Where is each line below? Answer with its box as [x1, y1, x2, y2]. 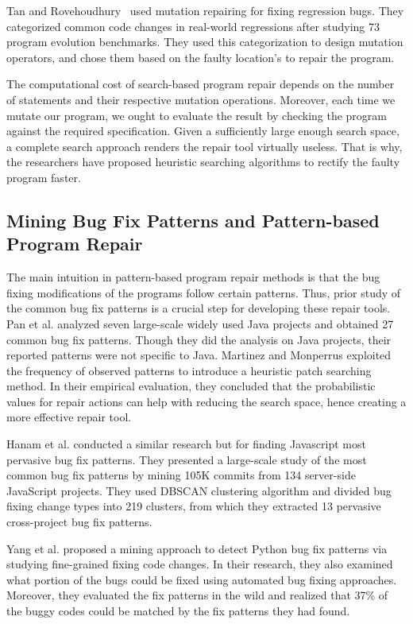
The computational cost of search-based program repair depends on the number [6, 76, 395, 92]
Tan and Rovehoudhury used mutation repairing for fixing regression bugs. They [6, 2, 404, 18]
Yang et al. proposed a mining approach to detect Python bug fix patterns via [6, 540, 388, 556]
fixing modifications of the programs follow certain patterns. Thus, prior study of [6, 284, 401, 300]
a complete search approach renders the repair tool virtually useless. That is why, [6, 138, 403, 154]
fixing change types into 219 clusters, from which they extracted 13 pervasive [6, 498, 381, 514]
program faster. [6, 169, 81, 185]
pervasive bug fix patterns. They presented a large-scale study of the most [6, 451, 367, 467]
